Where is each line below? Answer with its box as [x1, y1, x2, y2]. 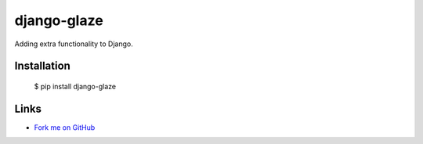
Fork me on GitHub [34, 122, 96, 132]
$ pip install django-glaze [34, 81, 117, 91]
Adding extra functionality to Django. [14, 39, 133, 49]
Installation [14, 59, 70, 73]
